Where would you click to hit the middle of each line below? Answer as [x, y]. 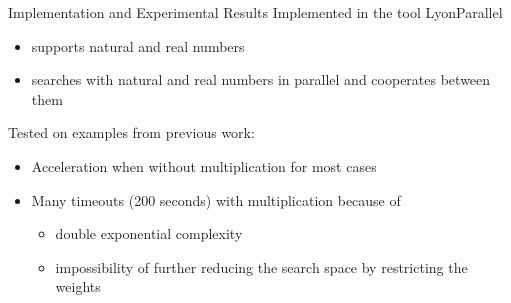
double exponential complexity [149, 233]
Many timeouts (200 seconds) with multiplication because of [216, 199]
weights [78, 286]
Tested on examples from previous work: [131, 132]
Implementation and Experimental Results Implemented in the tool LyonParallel [255, 12]
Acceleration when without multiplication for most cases [204, 165]
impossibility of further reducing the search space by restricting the [261, 266]
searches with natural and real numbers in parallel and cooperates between [261, 79]
